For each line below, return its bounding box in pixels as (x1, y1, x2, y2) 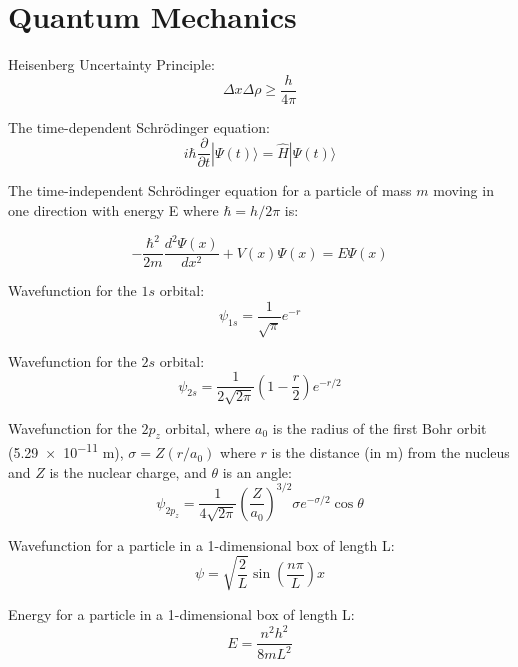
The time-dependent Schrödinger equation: (8, 116, 270, 137)
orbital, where (165, 417, 251, 438)
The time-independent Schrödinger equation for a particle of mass (8, 180, 412, 201)
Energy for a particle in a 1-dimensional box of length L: (8, 603, 355, 624)
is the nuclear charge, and (49, 461, 207, 482)
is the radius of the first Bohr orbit (272, 417, 487, 438)
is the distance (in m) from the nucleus (271, 442, 510, 463)
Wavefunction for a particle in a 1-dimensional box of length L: (8, 534, 395, 555)
